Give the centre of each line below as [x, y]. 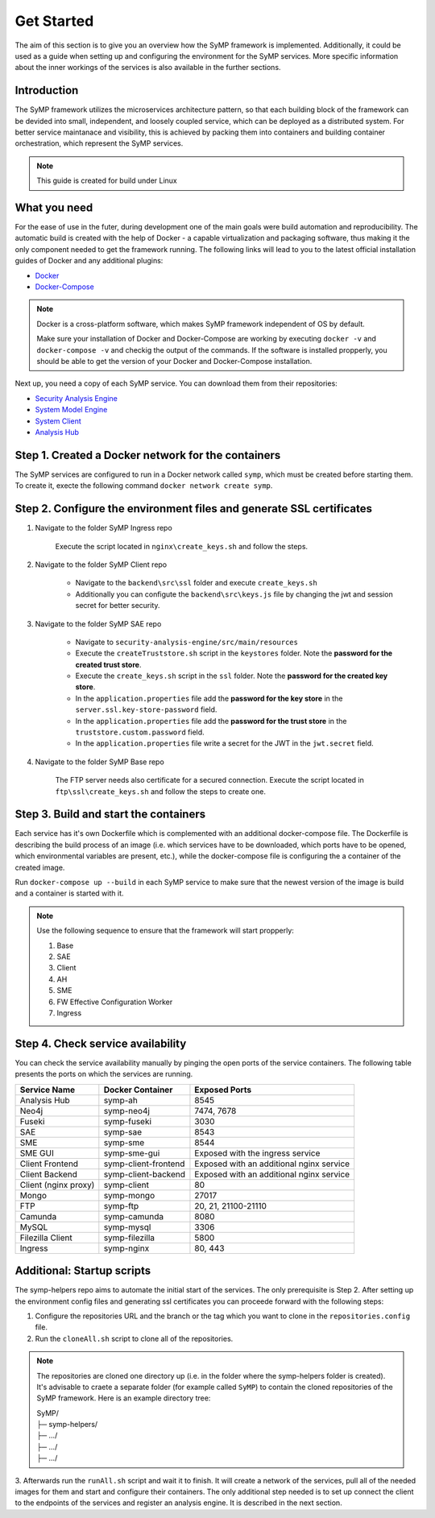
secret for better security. [118, 606]
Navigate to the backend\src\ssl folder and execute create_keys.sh [196, 583]
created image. [40, 867]
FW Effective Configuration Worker [115, 1002]
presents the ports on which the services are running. [104, 1074]
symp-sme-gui [132, 1153]
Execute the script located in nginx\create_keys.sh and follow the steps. [182, 546]
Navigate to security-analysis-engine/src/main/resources [186, 642]
